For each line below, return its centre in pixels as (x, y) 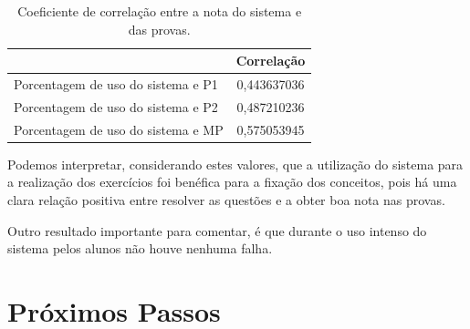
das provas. (159, 29)
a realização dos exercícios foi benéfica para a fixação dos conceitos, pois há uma (232, 182)
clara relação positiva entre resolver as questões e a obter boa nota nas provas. (226, 200)
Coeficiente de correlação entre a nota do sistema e (160, 11)
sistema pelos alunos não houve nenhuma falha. (140, 248)
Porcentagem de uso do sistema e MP (119, 129)
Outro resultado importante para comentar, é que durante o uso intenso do (217, 230)
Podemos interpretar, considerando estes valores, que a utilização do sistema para (235, 164)
